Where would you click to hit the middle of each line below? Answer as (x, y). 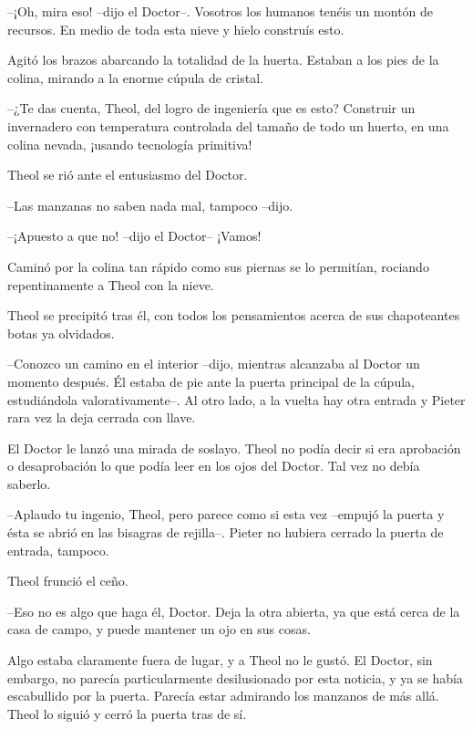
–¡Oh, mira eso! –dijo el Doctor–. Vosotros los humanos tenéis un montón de (221, 11)
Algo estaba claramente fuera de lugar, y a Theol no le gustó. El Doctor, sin (220, 660)
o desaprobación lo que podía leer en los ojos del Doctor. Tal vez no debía (214, 466)
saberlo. (29, 483)
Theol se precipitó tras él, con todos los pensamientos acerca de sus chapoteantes (234, 315)
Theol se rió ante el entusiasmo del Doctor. (128, 175)
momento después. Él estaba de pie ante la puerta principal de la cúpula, (211, 381)
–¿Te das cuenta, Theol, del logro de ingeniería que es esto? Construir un (211, 108)
